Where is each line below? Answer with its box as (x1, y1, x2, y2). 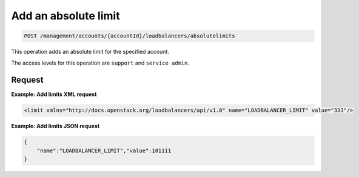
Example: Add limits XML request (11, 91, 97, 98)
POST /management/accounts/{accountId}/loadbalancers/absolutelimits (24, 33, 235, 39)
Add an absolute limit (11, 9, 121, 22)
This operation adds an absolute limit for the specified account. (11, 48, 170, 56)
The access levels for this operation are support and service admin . (11, 59, 189, 66)
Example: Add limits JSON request (11, 123, 100, 130)
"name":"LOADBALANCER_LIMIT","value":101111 (36, 147, 172, 154)
